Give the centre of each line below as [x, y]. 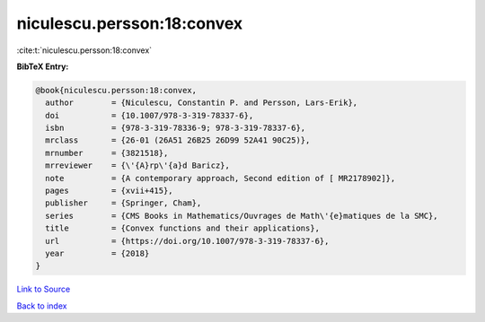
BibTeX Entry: [43, 66]
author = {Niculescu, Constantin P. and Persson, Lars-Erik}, [202, 103]
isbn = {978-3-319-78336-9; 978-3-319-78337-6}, [176, 128]
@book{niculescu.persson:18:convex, [116, 90]
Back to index [42, 306]
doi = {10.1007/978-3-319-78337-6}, [150, 115]
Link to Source [44, 289]
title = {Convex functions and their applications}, [183, 228]
